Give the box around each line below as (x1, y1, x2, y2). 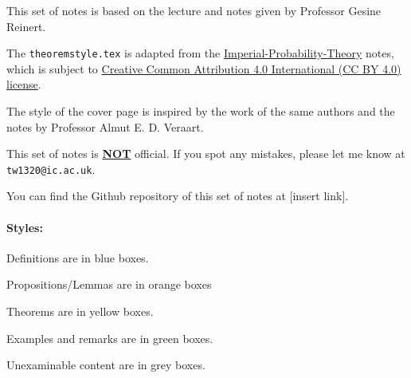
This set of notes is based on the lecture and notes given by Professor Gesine (6, 2, 382, 18)
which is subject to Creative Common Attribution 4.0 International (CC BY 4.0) (6, 60, 401, 77)
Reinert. (6, 18, 46, 34)
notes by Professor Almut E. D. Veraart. (6, 118, 204, 135)
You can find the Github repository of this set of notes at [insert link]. (6, 187, 349, 204)
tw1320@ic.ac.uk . (6, 160, 96, 177)
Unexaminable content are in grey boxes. (6, 356, 205, 373)
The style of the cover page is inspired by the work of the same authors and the (6, 103, 395, 120)
